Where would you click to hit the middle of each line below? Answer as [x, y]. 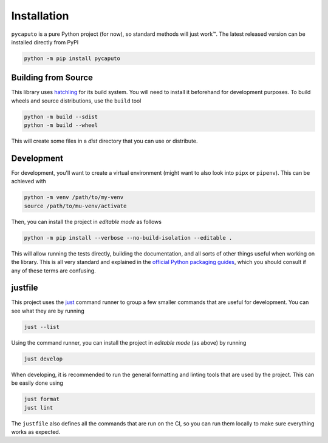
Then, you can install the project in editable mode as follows [87, 221]
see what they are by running [48, 311]
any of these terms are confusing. [54, 271]
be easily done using [37, 383]
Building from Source [52, 78]
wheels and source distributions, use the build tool [76, 101]
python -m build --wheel [61, 125]
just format [42, 399]
